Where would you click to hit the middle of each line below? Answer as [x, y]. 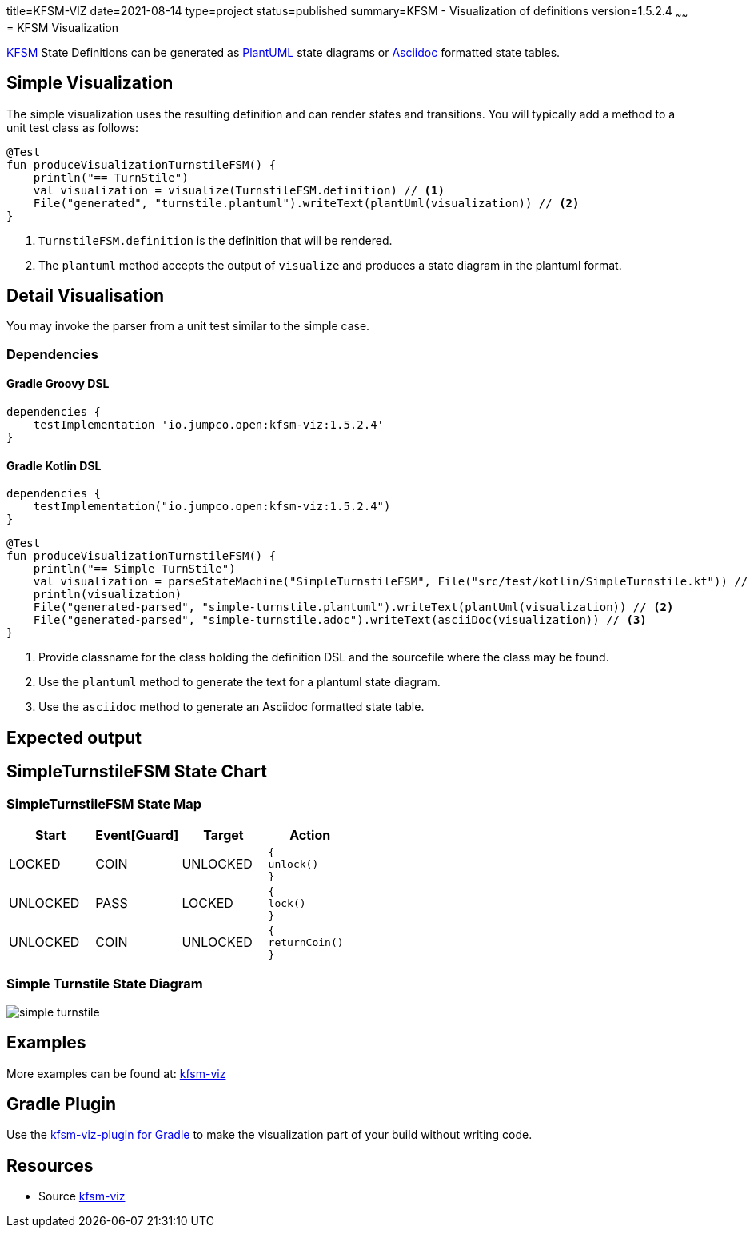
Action [310, 835]
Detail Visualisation [86, 296]
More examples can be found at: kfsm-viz [116, 1073]
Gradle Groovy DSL [58, 384]
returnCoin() [306, 942]
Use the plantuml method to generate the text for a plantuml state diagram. [239, 682]
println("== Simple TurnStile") [134, 569]
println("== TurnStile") [111, 177]
